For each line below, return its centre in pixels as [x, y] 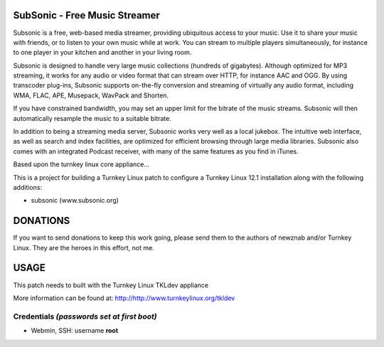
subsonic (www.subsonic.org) [75, 201]
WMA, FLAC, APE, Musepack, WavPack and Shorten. [91, 95]
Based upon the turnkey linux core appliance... [81, 164]
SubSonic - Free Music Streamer [86, 15]
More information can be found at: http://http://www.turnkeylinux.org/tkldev [124, 298]
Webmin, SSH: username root [75, 331]
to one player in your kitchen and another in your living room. [102, 53]
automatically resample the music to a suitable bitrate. [92, 118]
